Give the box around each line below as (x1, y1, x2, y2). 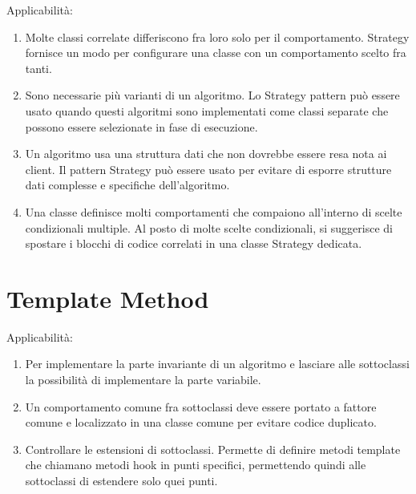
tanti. (25, 59, 52, 76)
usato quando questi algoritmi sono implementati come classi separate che (25, 102, 389, 119)
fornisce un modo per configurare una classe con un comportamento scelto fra (25, 44, 406, 61)
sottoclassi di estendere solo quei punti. (25, 472, 218, 488)
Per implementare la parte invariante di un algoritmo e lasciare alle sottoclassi (25, 355, 410, 372)
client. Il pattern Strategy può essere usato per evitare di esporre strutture (25, 160, 392, 177)
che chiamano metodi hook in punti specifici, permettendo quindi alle (25, 456, 366, 473)
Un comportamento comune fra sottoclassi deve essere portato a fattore (25, 398, 377, 415)
